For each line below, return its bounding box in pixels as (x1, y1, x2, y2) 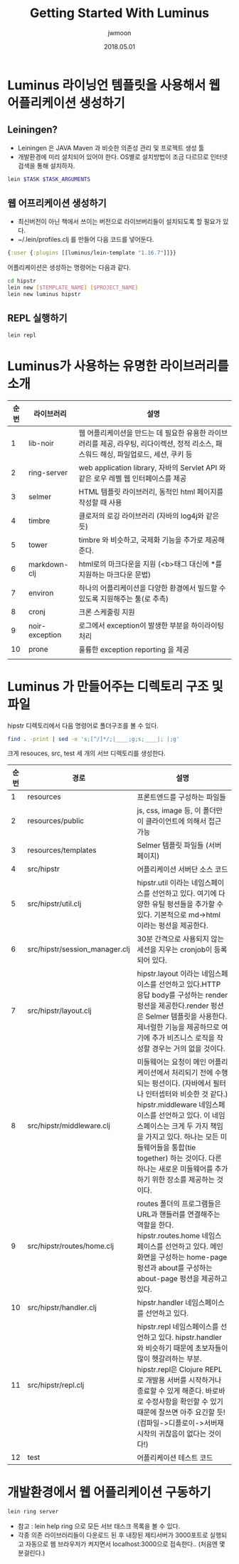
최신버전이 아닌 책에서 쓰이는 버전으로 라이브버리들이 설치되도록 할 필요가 (17, 218, 222, 226)
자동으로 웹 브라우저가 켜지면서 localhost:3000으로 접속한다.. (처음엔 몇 (25, 1540, 225, 1548)
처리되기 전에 (171, 1068, 213, 1078)
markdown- (28, 559, 69, 569)
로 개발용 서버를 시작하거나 (137, 1375, 222, 1385)
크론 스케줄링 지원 (78, 607, 135, 617)
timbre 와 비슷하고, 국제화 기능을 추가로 (78, 535, 204, 545)
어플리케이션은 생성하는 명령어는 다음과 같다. (7, 263, 132, 272)
